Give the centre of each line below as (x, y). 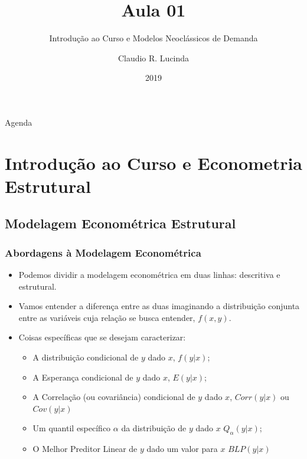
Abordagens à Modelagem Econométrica (103, 252)
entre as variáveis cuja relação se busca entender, (107, 317)
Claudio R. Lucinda (153, 58)
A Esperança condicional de (83, 377)
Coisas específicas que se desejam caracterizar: (102, 337)
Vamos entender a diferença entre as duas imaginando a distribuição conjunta (159, 306)
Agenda (19, 122)
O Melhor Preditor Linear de (85, 449)
